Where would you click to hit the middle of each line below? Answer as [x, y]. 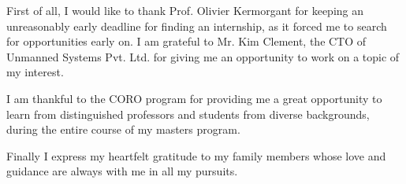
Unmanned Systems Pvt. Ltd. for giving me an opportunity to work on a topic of [203, 56]
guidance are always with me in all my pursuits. [122, 171]
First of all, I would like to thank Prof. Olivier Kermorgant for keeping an [185, 10]
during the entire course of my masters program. [123, 129]
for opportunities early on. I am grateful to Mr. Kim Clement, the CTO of [186, 41]
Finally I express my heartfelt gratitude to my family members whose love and [196, 155]
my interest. [35, 72]
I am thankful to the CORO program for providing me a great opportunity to [194, 98]
